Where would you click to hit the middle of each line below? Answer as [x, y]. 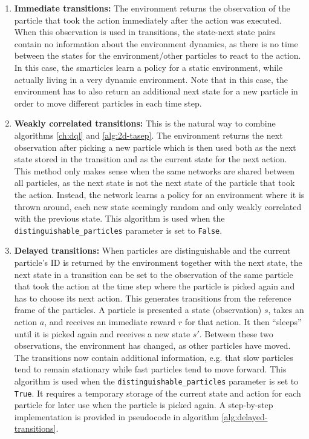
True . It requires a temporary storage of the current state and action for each [158, 393]
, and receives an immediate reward [110, 321]
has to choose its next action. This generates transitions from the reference [153, 298]
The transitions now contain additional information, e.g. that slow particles [154, 357]
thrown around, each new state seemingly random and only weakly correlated [158, 206]
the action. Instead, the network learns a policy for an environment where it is [159, 194]
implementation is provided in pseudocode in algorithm [117, 416]
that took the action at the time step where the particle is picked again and [154, 286]
